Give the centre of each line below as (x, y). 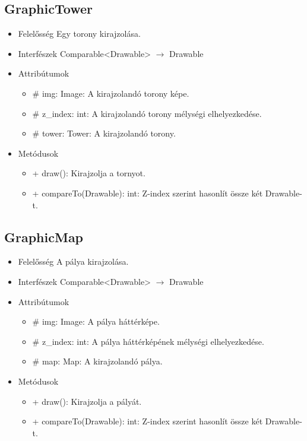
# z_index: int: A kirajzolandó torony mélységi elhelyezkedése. (147, 113)
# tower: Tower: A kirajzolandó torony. (104, 133)
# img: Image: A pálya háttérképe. (96, 321)
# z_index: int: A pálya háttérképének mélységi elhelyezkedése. (148, 341)
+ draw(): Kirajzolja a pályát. (87, 401)
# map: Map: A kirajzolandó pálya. (97, 361)
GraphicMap (44, 237)
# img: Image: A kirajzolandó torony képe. (111, 93)
